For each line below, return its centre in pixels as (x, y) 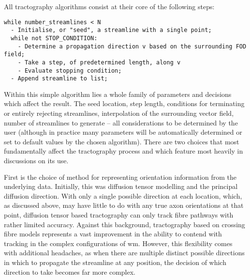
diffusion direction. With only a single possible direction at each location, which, (123, 195)
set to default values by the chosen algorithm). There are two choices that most (122, 141)
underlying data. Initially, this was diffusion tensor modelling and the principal (121, 186)
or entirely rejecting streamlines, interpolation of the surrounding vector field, (119, 113)
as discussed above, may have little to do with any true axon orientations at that (124, 205)
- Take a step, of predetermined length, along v (99, 62)
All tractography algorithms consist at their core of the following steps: (109, 6)
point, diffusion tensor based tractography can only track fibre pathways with (119, 214)
